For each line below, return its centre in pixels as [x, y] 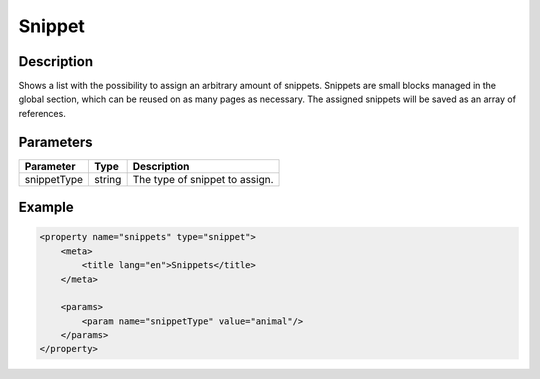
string [108, 179]
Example [46, 207]
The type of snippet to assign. [203, 179]
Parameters [55, 141]
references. [42, 113]
